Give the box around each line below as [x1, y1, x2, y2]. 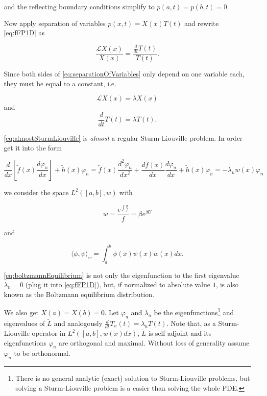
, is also [216, 279, 239, 290]
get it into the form [4, 142, 62, 152]
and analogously [54, 318, 103, 328]
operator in [32, 328, 66, 338]
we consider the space [4, 187, 69, 197]
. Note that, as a [166, 318, 216, 328]
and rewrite [184, 18, 219, 28]
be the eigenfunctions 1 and [154, 306, 234, 317]
